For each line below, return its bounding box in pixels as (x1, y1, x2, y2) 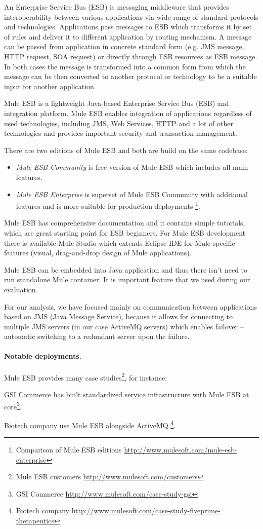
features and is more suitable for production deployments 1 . (16, 199, 200, 211)
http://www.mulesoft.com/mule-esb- (124, 444, 237, 455)
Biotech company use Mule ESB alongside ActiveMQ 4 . (4, 418, 176, 430)
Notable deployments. (4, 351, 82, 361)
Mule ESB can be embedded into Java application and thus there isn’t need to (4, 264, 248, 275)
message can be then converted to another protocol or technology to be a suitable (4, 71, 257, 82)
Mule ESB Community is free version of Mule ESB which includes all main (16, 162, 248, 172)
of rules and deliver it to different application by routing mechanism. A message (4, 31, 252, 42)
